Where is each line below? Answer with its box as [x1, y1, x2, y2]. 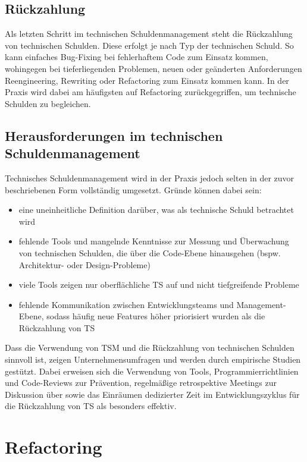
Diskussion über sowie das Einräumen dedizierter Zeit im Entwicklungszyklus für [5, 388, 300, 400]
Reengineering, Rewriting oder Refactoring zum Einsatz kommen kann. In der [5, 74, 289, 86]
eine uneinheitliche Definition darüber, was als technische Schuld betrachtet [18, 203, 294, 216]
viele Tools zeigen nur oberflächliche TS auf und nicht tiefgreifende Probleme [18, 278, 299, 291]
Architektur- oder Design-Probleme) [18, 258, 151, 271]
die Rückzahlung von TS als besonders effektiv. [5, 400, 177, 412]
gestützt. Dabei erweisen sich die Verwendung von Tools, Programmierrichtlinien [5, 364, 299, 377]
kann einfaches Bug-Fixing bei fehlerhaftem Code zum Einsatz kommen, [5, 51, 268, 63]
